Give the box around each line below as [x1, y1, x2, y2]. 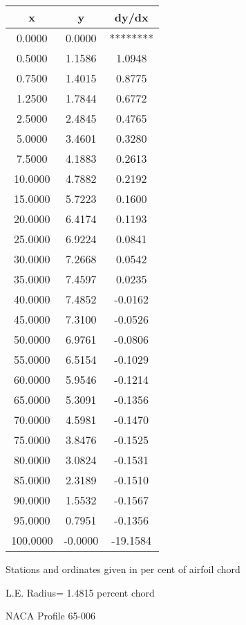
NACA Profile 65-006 [6, 608, 96, 623]
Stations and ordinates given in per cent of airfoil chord [6, 562, 240, 576]
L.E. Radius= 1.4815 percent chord [6, 585, 155, 599]
